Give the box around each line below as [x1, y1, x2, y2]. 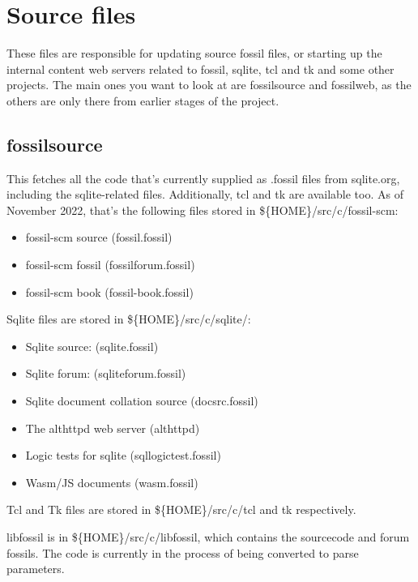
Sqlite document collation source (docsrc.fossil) [25, 392, 258, 409]
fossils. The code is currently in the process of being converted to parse [6, 544, 359, 561]
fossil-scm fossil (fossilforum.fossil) [25, 256, 195, 273]
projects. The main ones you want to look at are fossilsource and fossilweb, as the [6, 76, 412, 93]
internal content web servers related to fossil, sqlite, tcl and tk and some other [6, 60, 395, 77]
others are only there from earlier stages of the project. [6, 92, 279, 109]
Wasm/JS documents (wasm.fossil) [25, 473, 198, 490]
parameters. [6, 560, 65, 577]
